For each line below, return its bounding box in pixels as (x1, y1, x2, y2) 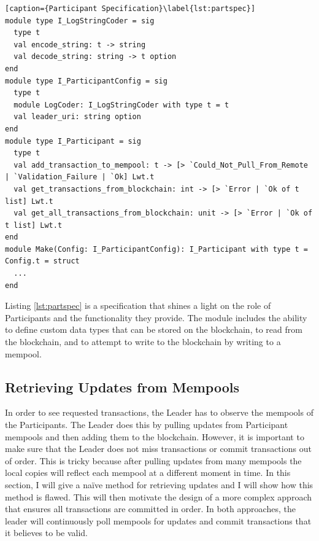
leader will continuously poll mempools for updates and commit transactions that (5, 514, 312, 527)
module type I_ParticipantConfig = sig (5, 76, 167, 85)
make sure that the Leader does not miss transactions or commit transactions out (5, 442, 312, 455)
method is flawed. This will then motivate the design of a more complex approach (5, 490, 312, 503)
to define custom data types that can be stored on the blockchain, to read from (5, 323, 302, 336)
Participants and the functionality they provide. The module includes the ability (5, 311, 307, 324)
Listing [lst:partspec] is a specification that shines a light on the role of (5, 299, 271, 312)
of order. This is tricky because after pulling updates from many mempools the (5, 454, 302, 467)
